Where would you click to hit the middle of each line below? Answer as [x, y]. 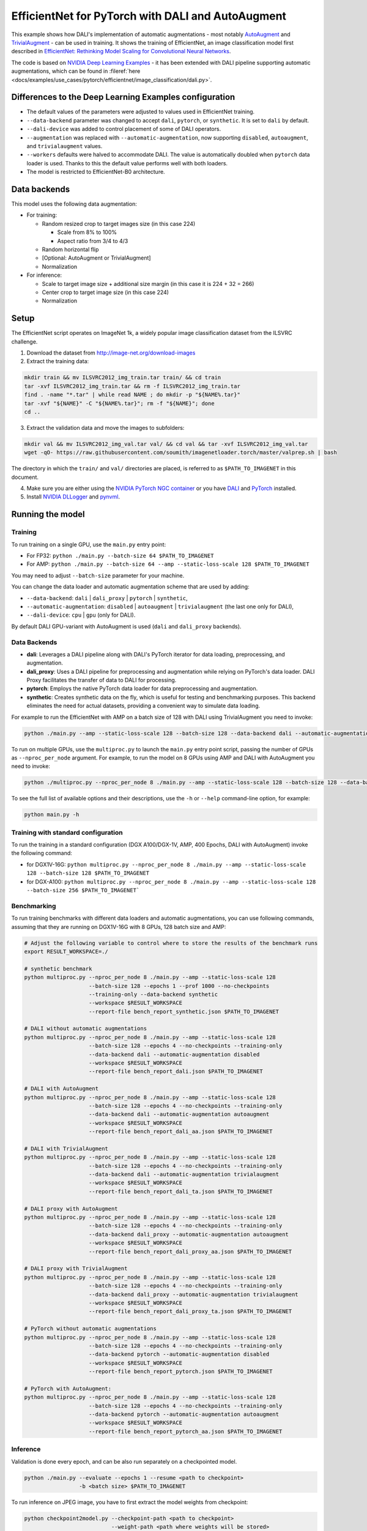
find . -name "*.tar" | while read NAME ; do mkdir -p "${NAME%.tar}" [132, 395]
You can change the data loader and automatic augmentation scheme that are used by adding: [131, 587]
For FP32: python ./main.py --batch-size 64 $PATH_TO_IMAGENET [120, 556]
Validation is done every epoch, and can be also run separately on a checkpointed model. [124, 1461]
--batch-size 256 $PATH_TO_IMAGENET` [83, 890]
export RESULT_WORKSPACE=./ [66, 951]
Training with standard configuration [67, 832]
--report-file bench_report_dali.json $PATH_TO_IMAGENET [176, 1071]
